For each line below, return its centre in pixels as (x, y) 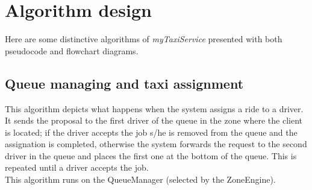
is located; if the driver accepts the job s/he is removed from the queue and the (151, 132)
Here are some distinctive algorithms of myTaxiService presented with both (144, 39)
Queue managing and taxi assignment (124, 83)
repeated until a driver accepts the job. (77, 167)
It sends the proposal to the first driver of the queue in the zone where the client (154, 120)
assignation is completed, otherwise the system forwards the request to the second (156, 144)
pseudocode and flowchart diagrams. (72, 50)
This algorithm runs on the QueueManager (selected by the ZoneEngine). (140, 179)
